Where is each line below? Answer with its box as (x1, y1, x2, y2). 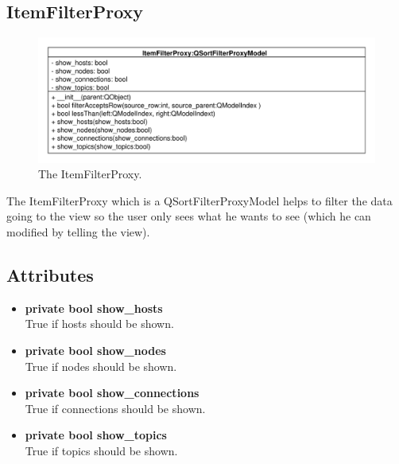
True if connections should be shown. (25, 400, 206, 416)
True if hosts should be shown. (25, 315, 174, 332)
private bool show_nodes (25, 341, 166, 358)
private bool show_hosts (25, 299, 163, 316)
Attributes (6, 262, 94, 287)
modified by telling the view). (6, 223, 150, 240)
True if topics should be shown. (25, 442, 178, 458)
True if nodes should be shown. (25, 357, 177, 374)
